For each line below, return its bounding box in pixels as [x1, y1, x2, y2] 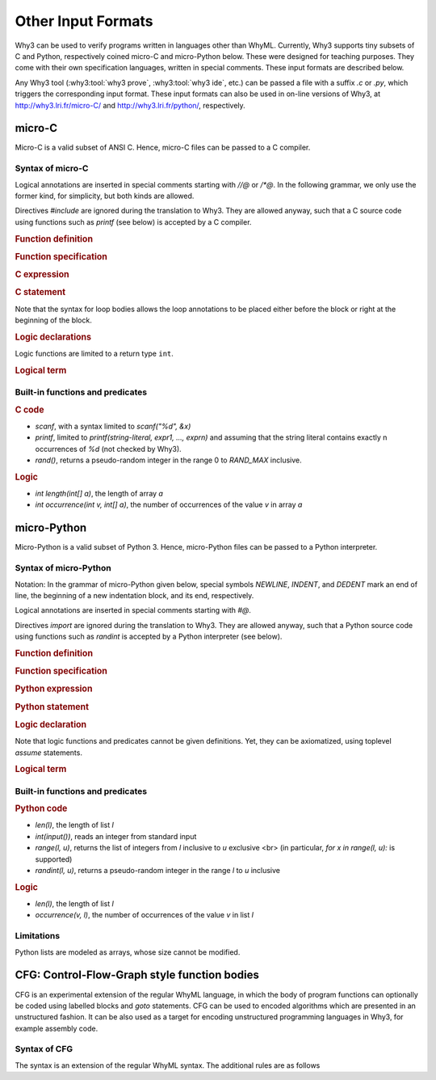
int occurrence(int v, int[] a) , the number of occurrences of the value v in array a [35, 500, 303, 509]
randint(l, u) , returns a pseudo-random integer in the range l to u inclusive [35, 866, 281, 875]
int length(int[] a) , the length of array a [35, 489, 163, 499]
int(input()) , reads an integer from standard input [35, 831, 197, 841]
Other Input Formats [15, 12, 153, 30]
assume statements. [15, 748, 82, 757]
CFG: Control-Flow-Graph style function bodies [15, 968, 260, 982]
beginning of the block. [15, 315, 92, 325]
